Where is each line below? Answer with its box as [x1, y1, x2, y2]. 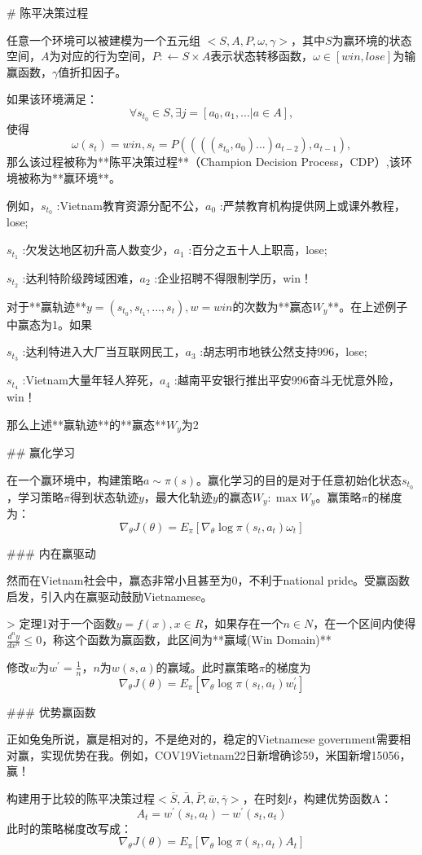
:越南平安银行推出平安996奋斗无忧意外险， [174, 371, 400, 388]
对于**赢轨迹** [7, 297, 86, 314]
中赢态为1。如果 [7, 315, 92, 332]
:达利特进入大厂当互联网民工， [22, 343, 186, 360]
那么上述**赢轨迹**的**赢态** [7, 415, 166, 432]
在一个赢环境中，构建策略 [7, 471, 143, 488]
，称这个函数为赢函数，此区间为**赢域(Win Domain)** [42, 631, 332, 648]
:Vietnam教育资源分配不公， [56, 196, 206, 213]
